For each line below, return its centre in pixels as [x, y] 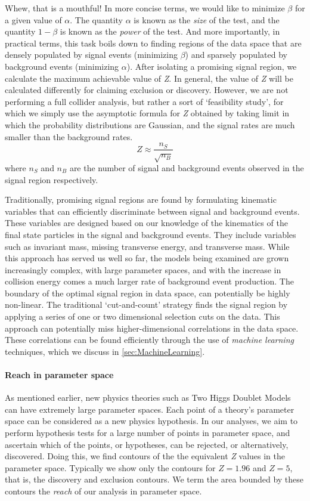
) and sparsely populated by [236, 55]
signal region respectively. [52, 179]
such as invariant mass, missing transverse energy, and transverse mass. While [147, 246]
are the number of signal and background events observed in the [187, 167]
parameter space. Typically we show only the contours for [110, 467]
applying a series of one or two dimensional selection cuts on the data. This [142, 316]
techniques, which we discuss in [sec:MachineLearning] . [105, 351]
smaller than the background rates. [69, 136]
